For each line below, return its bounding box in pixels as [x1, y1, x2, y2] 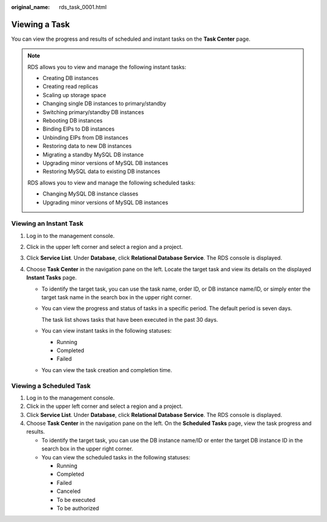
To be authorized [56, 504, 99, 512]
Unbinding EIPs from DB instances [42, 134, 128, 141]
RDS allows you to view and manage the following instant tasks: [27, 63, 187, 70]
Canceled [56, 487, 81, 495]
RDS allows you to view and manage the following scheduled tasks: [27, 179, 196, 186]
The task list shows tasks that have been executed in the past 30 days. [41, 316, 218, 323]
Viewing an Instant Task [11, 219, 84, 228]
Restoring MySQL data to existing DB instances [42, 168, 160, 175]
